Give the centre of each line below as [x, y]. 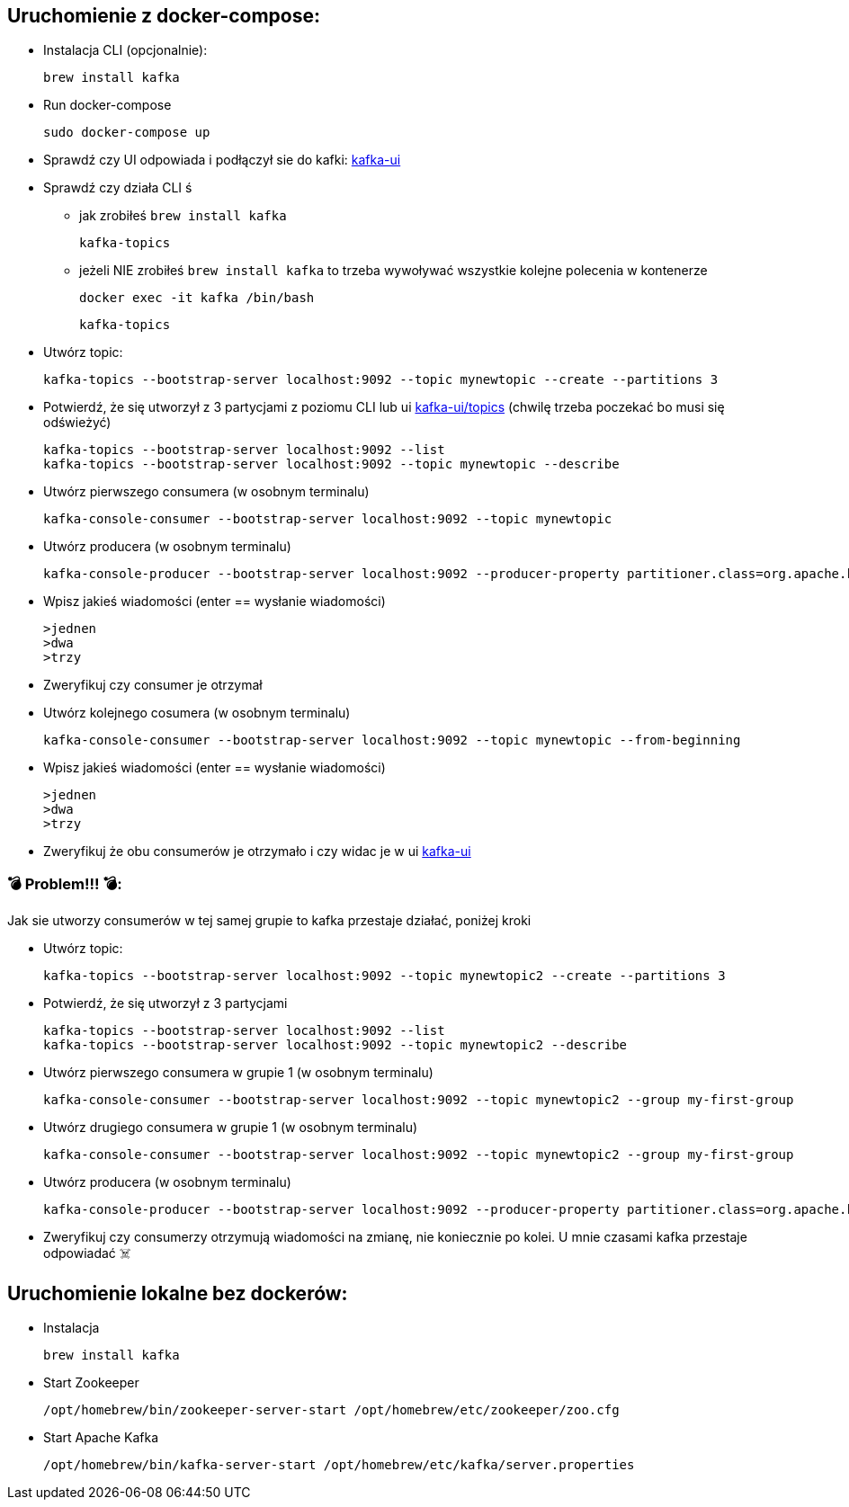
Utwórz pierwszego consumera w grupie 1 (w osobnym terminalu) [238, 1073]
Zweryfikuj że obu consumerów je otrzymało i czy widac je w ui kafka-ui [257, 852]
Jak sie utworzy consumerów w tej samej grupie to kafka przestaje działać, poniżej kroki [269, 921]
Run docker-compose [107, 105]
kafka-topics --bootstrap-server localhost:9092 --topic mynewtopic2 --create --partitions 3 [384, 976]
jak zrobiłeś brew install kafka [183, 216]
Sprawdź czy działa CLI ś [118, 188]
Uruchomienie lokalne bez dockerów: [178, 1293]
